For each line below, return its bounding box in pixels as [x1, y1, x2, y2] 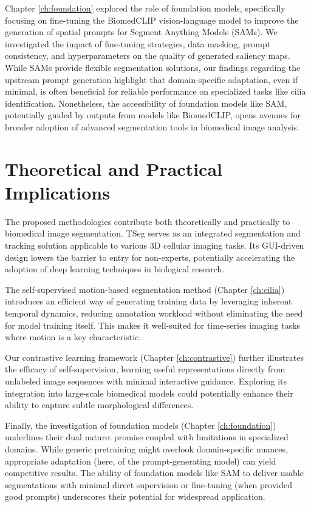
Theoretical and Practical [5, 156, 222, 181]
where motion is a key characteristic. [5, 331, 142, 343]
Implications [5, 180, 110, 204]
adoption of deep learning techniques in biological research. [5, 263, 225, 275]
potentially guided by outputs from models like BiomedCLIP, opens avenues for [5, 109, 301, 121]
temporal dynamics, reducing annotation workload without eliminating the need [5, 307, 303, 319]
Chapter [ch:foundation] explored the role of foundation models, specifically [5, 2, 285, 14]
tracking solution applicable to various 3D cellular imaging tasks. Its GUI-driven [5, 239, 304, 252]
